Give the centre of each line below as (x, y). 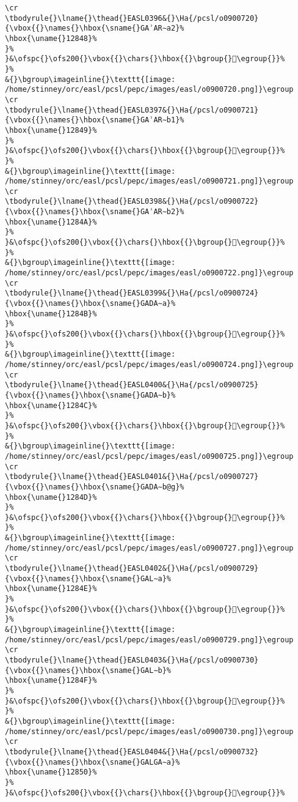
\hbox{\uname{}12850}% (51, 772)
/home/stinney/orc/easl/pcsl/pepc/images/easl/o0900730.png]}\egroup (149, 731)
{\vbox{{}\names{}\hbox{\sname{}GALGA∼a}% (93, 762)
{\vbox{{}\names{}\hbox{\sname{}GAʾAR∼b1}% (95, 120)
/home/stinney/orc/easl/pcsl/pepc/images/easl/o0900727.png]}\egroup (149, 548)
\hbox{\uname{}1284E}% (51, 589)
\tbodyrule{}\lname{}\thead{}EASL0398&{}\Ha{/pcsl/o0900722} (132, 202)
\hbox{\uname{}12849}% (51, 130)
